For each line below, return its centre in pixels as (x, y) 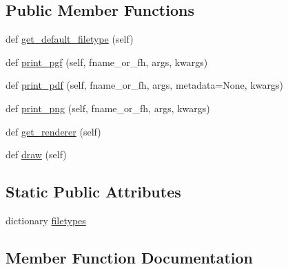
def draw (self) (36, 154)
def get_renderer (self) (53, 131)
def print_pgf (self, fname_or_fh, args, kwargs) (107, 62)
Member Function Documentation (130, 257)
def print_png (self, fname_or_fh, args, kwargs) (108, 108)
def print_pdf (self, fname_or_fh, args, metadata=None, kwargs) (144, 85)
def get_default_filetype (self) (70, 39)
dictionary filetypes (46, 220)
